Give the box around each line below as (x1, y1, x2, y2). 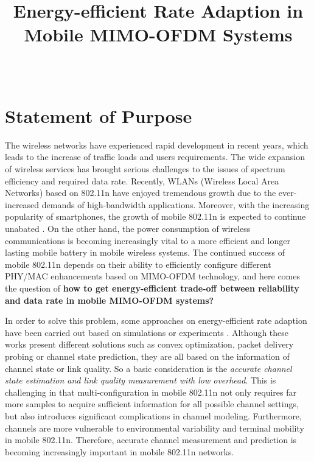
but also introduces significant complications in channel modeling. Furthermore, (5, 409, 302, 422)
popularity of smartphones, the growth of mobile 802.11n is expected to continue (5, 210, 306, 223)
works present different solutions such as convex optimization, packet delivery (5, 338, 294, 351)
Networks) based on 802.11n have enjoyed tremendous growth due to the (5, 186, 276, 199)
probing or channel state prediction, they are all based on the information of (5, 349, 290, 362)
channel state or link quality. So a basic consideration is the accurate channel (5, 362, 292, 374)
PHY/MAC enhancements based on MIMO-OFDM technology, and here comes (5, 270, 301, 282)
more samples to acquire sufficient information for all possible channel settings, (5, 397, 299, 410)
